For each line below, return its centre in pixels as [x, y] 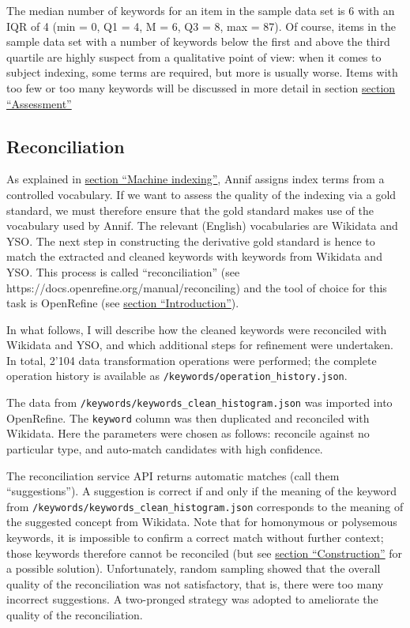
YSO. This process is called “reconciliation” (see [123, 271]
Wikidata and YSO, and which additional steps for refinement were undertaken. [200, 345]
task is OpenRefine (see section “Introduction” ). [123, 303]
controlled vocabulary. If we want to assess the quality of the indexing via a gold [201, 194]
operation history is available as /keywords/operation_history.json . [177, 376]
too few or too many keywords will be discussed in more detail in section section [201, 87]
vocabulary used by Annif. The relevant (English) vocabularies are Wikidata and [202, 226]
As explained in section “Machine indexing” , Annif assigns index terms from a [196, 179]
